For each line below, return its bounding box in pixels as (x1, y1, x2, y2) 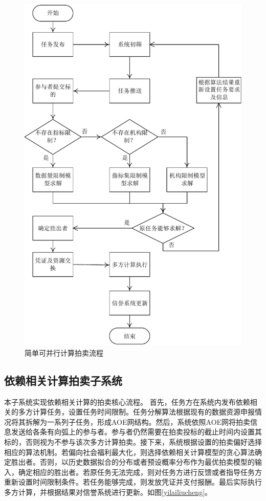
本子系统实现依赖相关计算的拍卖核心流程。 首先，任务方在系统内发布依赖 (4, 396, 250, 407)
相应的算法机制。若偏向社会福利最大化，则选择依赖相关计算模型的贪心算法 (4, 446, 255, 457)
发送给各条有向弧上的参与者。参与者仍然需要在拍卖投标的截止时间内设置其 (11, 426, 262, 437)
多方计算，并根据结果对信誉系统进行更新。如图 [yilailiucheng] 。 (4, 487, 212, 497)
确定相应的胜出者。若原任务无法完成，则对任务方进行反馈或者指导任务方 (18, 466, 262, 477)
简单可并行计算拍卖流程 (25, 347, 103, 358)
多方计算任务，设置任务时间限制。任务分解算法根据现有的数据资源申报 (18, 406, 255, 417)
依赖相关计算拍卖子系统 (4, 372, 122, 388)
